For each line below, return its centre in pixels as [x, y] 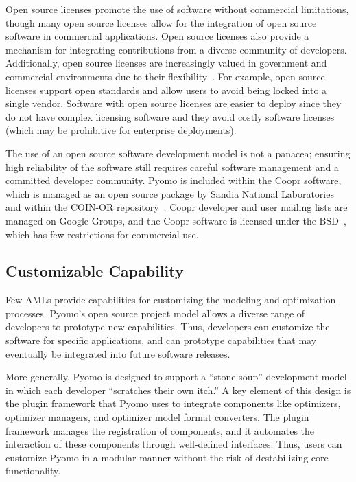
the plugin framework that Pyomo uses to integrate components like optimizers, [173, 403]
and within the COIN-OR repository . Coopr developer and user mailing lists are [177, 207]
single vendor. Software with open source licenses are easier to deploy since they [174, 103]
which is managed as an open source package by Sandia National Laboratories [170, 193]
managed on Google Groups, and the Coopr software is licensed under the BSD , [176, 220]
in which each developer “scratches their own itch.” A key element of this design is [178, 390]
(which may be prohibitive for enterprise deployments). [121, 130]
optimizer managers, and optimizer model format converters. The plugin [157, 417]
